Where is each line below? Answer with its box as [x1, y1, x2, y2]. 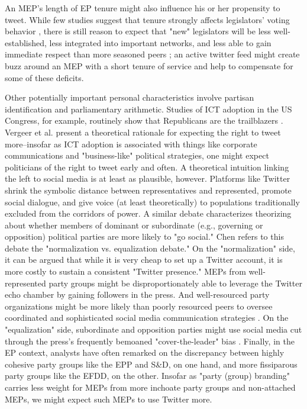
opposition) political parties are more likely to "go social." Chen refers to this [5, 230, 284, 243]
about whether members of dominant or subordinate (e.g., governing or [5, 218, 263, 231]
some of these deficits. [5, 71, 84, 83]
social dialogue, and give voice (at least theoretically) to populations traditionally [5, 195, 300, 208]
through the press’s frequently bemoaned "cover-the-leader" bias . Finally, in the [5, 334, 295, 347]
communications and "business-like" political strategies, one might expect [5, 149, 269, 162]
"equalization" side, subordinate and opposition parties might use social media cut [5, 323, 302, 336]
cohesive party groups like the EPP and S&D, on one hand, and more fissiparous [5, 358, 298, 370]
